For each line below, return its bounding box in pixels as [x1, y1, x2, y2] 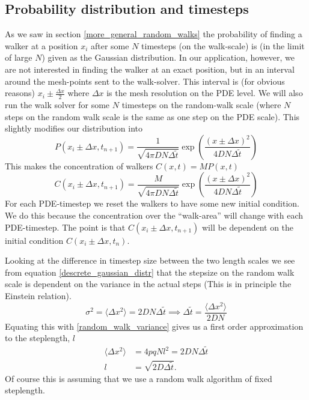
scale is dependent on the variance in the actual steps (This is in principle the [5, 277, 292, 290]
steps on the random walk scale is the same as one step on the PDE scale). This [5, 110, 300, 123]
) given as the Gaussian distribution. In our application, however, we [41, 51, 295, 64]
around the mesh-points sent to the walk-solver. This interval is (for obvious [5, 74, 285, 87]
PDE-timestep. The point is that [5, 220, 126, 233]
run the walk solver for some [5, 98, 110, 111]
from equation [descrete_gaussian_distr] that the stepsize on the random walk [5, 265, 295, 278]
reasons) [5, 86, 35, 99]
